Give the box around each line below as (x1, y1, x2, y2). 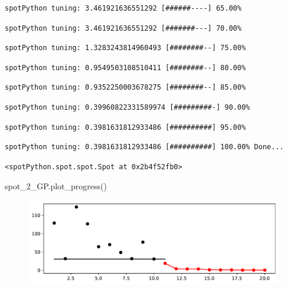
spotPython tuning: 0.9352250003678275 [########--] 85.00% (5, 83, 246, 92)
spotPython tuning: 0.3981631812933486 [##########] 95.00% (5, 123, 246, 132)
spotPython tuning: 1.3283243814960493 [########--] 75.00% (5, 44, 246, 52)
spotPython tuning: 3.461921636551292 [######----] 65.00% (5, 4, 242, 12)
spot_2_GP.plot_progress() (5, 180, 107, 192)
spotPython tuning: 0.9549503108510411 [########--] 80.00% (5, 63, 246, 72)
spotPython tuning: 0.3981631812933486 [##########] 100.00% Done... (5, 143, 284, 152)
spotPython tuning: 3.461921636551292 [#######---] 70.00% (5, 24, 242, 32)
